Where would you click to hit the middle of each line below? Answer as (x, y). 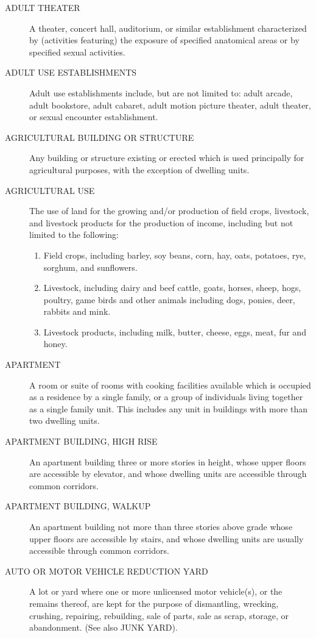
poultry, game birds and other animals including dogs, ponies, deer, (169, 299)
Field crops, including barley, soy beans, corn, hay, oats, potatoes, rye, (175, 255)
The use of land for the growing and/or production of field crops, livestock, (169, 211)
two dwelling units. (65, 421)
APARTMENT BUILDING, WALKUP (78, 506)
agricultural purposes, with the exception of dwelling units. (139, 169)
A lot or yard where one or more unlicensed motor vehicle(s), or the (156, 591)
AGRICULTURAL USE (50, 190)
